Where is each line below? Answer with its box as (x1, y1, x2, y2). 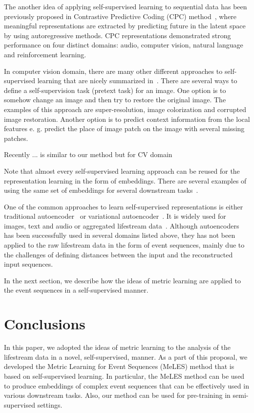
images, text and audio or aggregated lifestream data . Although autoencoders (4, 220, 239, 230)
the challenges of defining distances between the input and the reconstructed (4, 249, 233, 259)
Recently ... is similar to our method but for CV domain (4, 149, 172, 160)
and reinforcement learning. (4, 49, 86, 59)
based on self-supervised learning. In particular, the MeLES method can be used (4, 370, 245, 381)
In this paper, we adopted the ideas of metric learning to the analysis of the (4, 342, 231, 352)
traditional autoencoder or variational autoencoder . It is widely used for (4, 211, 226, 221)
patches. (4, 133, 28, 143)
